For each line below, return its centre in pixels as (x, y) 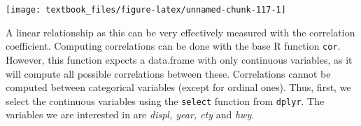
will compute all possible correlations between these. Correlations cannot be (168, 73)
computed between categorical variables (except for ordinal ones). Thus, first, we (178, 87)
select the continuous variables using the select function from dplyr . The (165, 100)
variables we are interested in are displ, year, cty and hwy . (130, 114)
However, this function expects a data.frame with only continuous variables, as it (179, 59)
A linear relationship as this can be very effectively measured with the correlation (180, 32)
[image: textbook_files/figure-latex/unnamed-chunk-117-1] (146, 10)
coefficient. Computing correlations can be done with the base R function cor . (173, 46)
